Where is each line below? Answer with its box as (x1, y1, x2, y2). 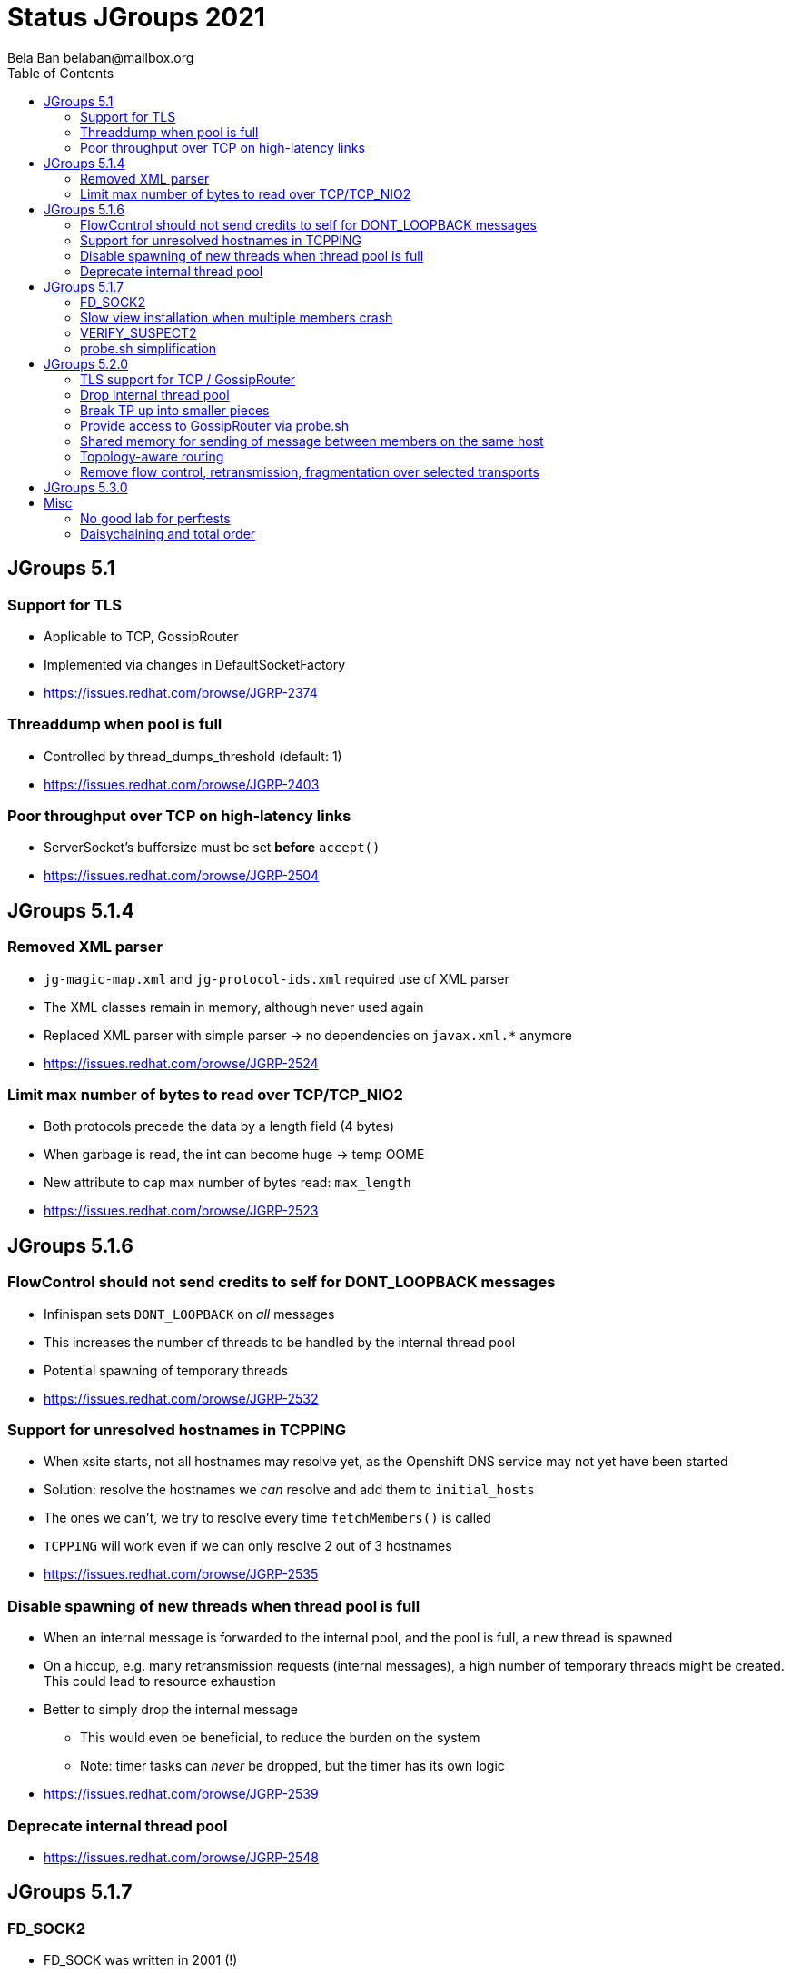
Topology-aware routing (80, 448, 224, 464)
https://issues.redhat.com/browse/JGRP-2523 (44, 1203, 319, 1219)
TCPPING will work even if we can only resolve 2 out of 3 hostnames (44, 1538, 452, 1554)
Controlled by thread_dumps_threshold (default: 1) (44, 748, 342, 764)
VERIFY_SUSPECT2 (80, 324, 197, 341)
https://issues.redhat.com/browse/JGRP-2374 (44, 684, 318, 700)
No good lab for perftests (80, 510, 231, 526)
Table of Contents (7, 64, 114, 81)
